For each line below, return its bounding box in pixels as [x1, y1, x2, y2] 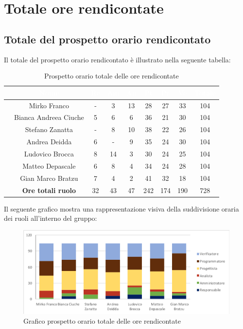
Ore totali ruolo [22, 185, 76, 195]
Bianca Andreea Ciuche [14, 112, 84, 122]
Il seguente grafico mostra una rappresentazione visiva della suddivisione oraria [4, 203, 239, 213]
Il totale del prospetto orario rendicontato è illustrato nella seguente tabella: [4, 54, 231, 64]
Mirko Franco [29, 100, 69, 110]
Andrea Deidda [26, 136, 72, 147]
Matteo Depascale [22, 160, 76, 171]
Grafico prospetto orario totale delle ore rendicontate [23, 316, 181, 326]
